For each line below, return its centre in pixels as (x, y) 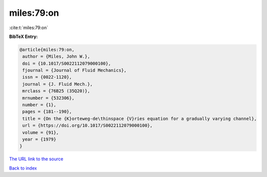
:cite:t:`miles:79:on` (29, 28)
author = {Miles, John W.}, (56, 56)
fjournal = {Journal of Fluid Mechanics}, (75, 71)
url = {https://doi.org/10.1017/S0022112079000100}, (88, 125)
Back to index (23, 168)
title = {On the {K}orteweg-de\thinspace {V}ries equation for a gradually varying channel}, (140, 119)
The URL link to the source (36, 159)
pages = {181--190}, (47, 112)
